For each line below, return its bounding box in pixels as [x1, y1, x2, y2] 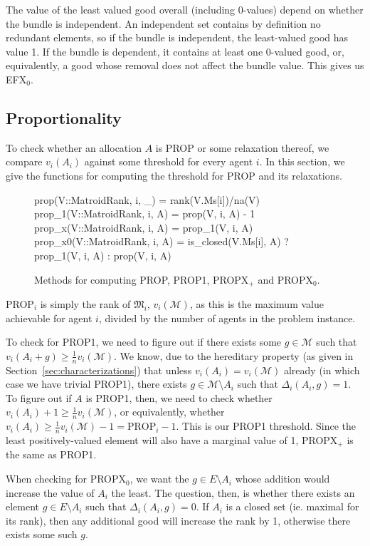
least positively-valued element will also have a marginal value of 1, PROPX [6, 433, 338, 448]
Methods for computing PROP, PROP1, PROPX [34, 272, 249, 287]
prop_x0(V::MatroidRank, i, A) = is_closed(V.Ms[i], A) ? [34, 234, 289, 249]
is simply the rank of [40, 296, 131, 311]
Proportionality [6, 106, 122, 128]
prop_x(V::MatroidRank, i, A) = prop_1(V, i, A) [34, 220, 253, 235]
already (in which [283, 362, 360, 377]
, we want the [129, 471, 189, 486]
